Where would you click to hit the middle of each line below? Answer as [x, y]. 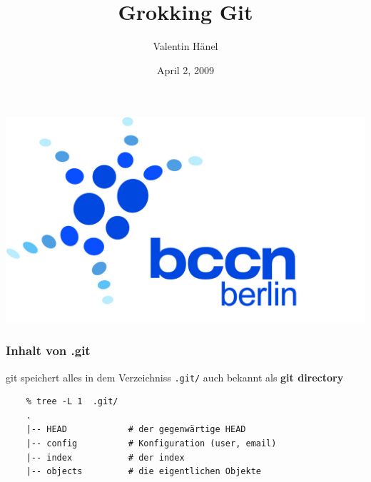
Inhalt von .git [48, 350]
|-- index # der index [105, 457]
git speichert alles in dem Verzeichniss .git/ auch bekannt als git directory [175, 377]
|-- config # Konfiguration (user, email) [151, 443]
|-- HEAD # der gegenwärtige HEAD [136, 430]
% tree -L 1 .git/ [72, 402]
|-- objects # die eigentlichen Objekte [143, 472]
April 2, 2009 [185, 70]
